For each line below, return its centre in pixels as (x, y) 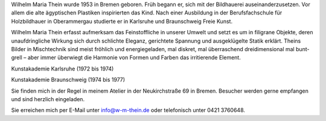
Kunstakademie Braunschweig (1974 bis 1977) (68, 80)
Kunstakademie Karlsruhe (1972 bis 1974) (62, 69)
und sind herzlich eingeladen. (48, 99)
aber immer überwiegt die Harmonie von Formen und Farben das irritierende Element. (134, 58)
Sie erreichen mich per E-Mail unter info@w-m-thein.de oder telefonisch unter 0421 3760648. (128, 110)
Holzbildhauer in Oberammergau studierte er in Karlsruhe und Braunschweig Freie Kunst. (122, 21)
